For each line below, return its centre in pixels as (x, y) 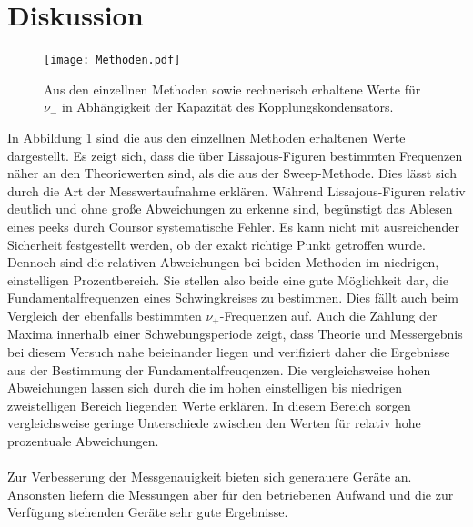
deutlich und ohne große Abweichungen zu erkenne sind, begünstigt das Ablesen (230, 209)
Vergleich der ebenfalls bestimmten (105, 315)
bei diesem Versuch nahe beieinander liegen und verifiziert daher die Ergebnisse (229, 351)
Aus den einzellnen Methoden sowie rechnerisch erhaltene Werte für (232, 89)
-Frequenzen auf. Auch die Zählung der (328, 315)
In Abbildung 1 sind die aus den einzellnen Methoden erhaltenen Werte (206, 137)
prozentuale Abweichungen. (83, 440)
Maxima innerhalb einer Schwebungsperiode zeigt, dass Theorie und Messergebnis (235, 334)
